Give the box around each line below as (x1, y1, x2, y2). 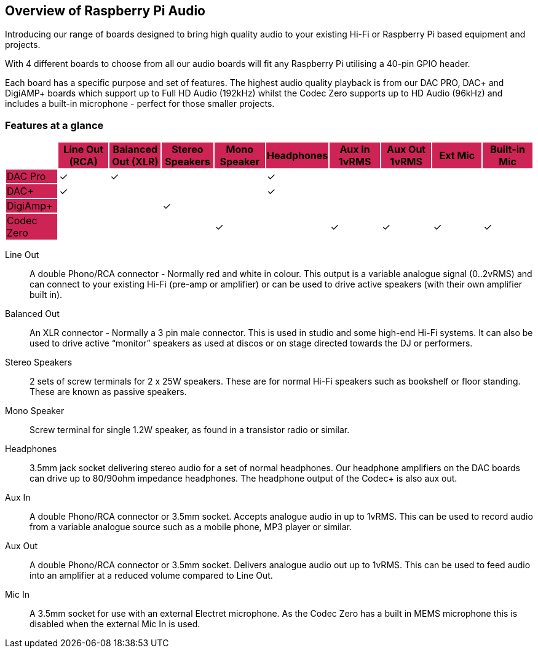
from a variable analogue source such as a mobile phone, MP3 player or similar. (30, 522, 352, 533)
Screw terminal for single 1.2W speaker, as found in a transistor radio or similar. (30, 424, 350, 436)
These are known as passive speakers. (30, 386, 187, 397)
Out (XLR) (112, 155, 159, 168)
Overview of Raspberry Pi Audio (5, 3, 205, 18)
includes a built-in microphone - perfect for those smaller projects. (5, 98, 275, 109)
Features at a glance (5, 119, 104, 131)
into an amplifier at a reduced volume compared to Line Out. (30, 570, 273, 581)
